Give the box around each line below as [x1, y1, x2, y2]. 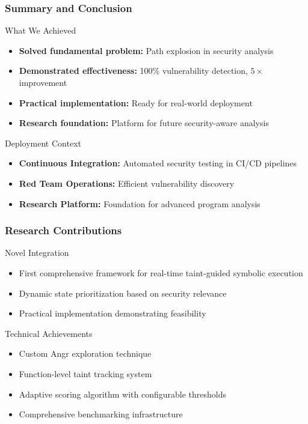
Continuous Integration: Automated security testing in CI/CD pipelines [19, 157, 297, 169]
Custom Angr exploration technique [19, 347, 152, 360]
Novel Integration [5, 246, 69, 259]
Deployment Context [5, 136, 81, 149]
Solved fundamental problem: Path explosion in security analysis [19, 44, 274, 56]
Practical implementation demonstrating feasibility [19, 307, 206, 320]
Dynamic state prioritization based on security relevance [19, 286, 227, 299]
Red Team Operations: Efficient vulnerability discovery [19, 177, 235, 189]
